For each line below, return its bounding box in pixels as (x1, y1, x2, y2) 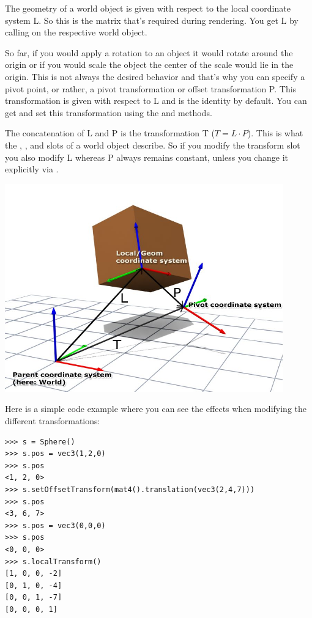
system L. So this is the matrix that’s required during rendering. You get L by (5, 13, 299, 26)
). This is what (247, 127, 303, 139)
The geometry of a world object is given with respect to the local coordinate (5, 2, 291, 14)
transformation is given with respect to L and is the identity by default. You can (5, 94, 307, 107)
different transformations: (5, 414, 100, 427)
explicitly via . (5, 163, 59, 175)
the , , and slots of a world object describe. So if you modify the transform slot (5, 138, 300, 151)
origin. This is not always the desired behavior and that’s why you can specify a (5, 70, 305, 83)
